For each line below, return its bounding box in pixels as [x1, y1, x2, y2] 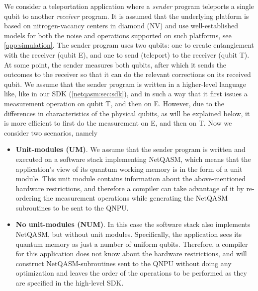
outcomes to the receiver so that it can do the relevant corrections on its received [4, 69, 251, 79]
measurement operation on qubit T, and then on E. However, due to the [4, 98, 224, 108]
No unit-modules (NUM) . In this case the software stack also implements [15, 219, 251, 229]
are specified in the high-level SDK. [15, 278, 124, 288]
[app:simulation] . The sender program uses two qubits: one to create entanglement [4, 40, 254, 50]
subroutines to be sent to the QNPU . [15, 202, 129, 213]
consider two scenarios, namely [4, 127, 98, 138]
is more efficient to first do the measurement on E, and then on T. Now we [4, 118, 232, 128]
